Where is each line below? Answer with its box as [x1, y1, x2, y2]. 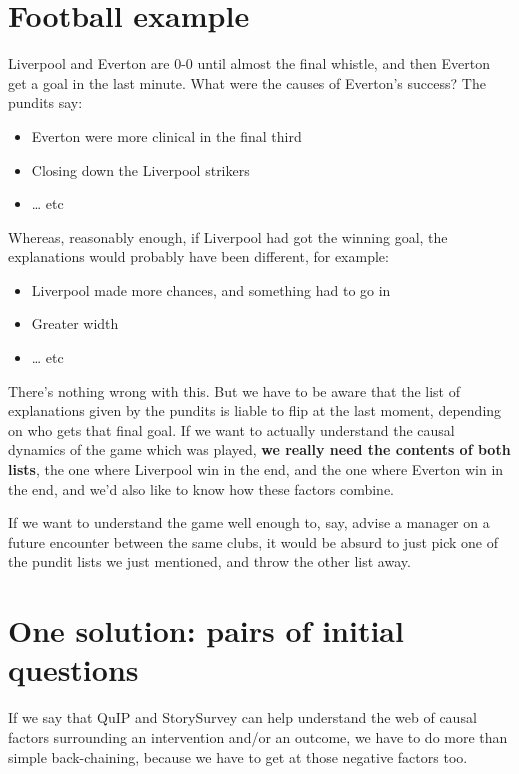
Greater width [31, 313, 119, 334]
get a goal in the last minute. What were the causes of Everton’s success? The [8, 72, 486, 93]
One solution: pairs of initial [8, 610, 404, 651]
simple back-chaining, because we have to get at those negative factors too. [8, 746, 468, 767]
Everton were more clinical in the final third [31, 125, 302, 146]
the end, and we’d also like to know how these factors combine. [8, 478, 395, 499]
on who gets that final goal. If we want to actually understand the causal [8, 419, 455, 440]
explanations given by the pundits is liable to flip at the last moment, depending [8, 400, 502, 421]
